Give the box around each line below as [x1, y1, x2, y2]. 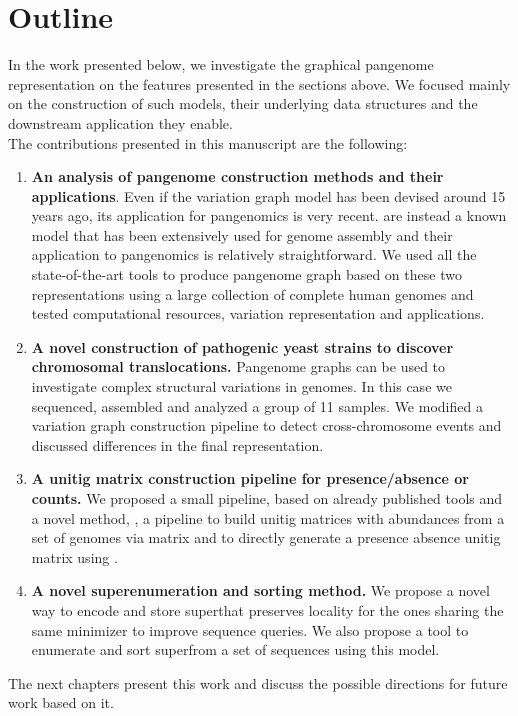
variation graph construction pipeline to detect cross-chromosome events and [31, 415, 502, 436]
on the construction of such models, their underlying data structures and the [8, 93, 478, 114]
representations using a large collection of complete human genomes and [31, 283, 474, 304]
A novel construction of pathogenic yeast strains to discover [31, 336, 454, 357]
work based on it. [8, 692, 114, 713]
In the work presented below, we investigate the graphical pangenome [8, 54, 434, 75]
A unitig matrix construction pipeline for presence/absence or [31, 468, 469, 489]
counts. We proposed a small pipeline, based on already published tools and [31, 488, 503, 508]
